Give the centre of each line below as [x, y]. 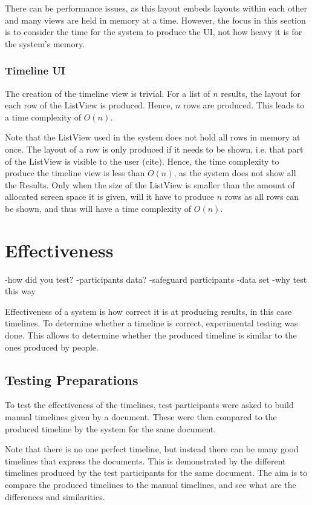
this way [21, 291]
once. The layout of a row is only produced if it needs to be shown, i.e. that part [154, 149]
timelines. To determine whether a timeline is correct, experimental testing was [151, 323]
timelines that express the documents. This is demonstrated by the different [145, 460]
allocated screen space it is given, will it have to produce [109, 196]
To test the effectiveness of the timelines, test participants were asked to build [149, 405]
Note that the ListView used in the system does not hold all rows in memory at [153, 137]
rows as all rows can [262, 196]
